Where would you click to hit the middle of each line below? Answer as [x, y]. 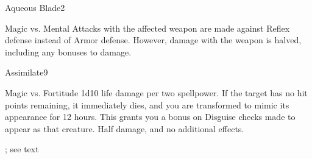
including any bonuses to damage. [68, 51]
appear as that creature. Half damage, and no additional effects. [125, 128]
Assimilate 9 [27, 72]
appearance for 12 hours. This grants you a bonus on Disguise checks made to [150, 117]
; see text [22, 149]
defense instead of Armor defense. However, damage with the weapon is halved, [153, 40]
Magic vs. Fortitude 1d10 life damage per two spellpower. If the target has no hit [156, 92]
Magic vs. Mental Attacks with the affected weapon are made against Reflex [147, 28]
